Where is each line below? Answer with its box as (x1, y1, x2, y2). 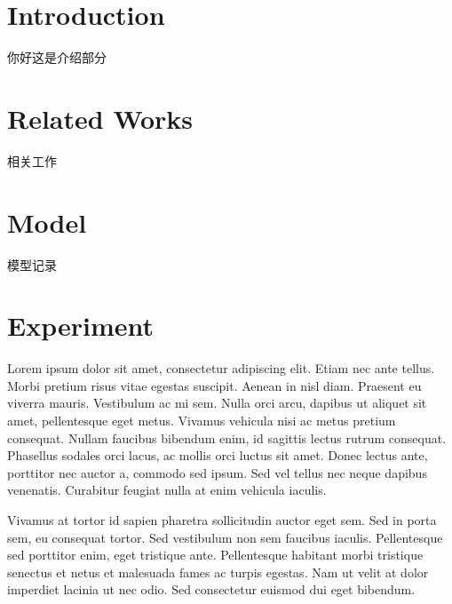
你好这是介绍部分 (7, 48, 107, 67)
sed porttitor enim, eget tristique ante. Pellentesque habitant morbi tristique (7, 545, 424, 564)
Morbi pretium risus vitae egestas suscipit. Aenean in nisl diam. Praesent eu (7, 376, 422, 394)
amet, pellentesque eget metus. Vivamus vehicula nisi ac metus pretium (7, 411, 396, 430)
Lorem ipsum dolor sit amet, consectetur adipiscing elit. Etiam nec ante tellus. (7, 359, 435, 377)
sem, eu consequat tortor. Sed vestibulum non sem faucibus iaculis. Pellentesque (7, 528, 443, 546)
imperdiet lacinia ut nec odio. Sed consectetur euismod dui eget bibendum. (7, 580, 416, 599)
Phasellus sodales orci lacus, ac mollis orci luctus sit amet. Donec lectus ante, (7, 446, 428, 465)
